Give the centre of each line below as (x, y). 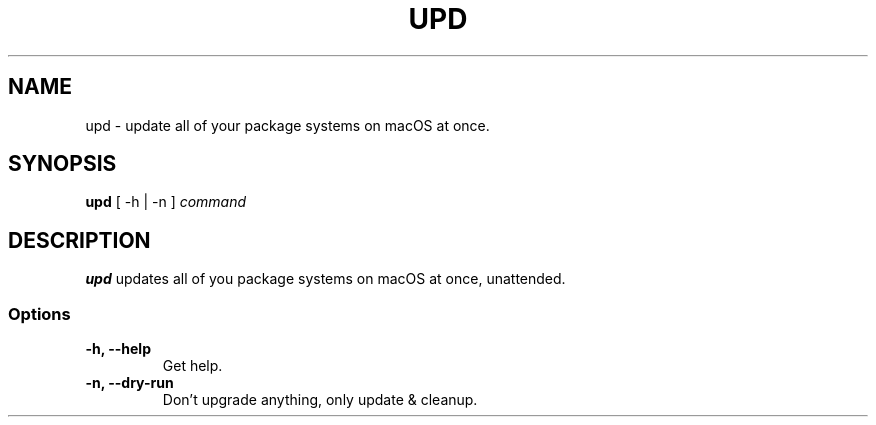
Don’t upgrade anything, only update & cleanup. (320, 400)
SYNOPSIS (62, 164)
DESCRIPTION (79, 240)
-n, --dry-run (129, 383)
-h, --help (118, 349)
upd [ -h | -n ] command (166, 202)
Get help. (192, 366)
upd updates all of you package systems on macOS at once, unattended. (325, 279)
